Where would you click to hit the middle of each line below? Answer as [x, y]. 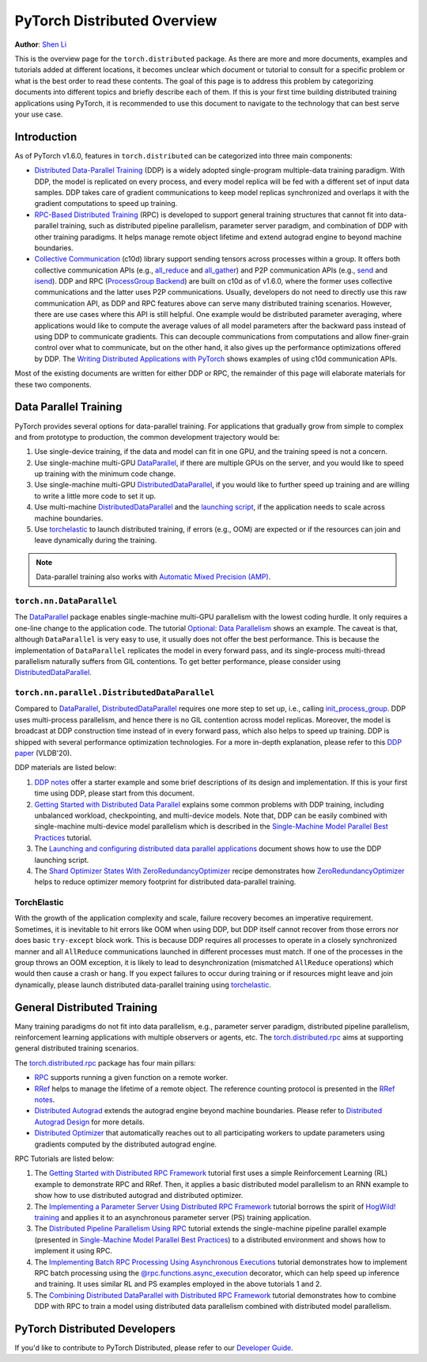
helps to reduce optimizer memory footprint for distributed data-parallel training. [165, 882]
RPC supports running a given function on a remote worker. [131, 1078]
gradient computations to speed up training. [106, 204]
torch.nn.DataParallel [66, 601]
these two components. [53, 384]
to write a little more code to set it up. [95, 496]
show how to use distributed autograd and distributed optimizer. [139, 1196]
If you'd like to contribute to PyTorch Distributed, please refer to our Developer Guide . [154, 1348]
